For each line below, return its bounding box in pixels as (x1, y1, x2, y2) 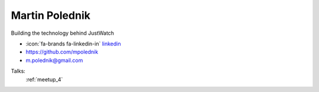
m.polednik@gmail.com (25, 57, 83, 64)
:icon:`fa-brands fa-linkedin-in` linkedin (25, 40, 121, 47)
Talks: (11, 68, 26, 75)
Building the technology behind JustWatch (11, 29, 115, 37)
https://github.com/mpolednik (25, 48, 99, 55)
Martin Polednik (11, 9, 91, 22)
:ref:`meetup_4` (25, 75, 63, 83)
